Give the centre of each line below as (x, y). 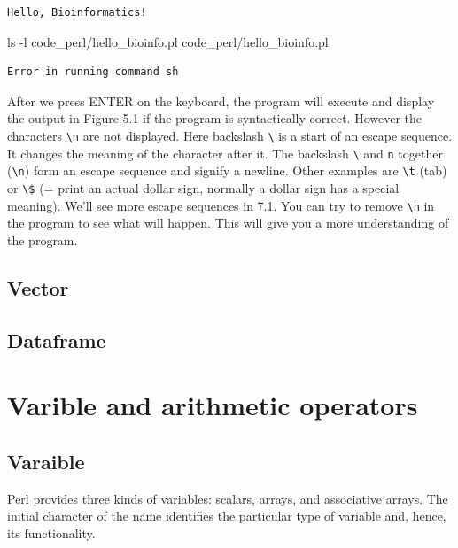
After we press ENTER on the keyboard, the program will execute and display (221, 100)
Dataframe (57, 340)
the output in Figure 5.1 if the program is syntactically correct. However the (215, 118)
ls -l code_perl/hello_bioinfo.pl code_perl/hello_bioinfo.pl (168, 41)
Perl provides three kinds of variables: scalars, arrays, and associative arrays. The (228, 498)
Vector (38, 287)
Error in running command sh (93, 72)
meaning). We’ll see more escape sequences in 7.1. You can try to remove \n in (221, 205)
